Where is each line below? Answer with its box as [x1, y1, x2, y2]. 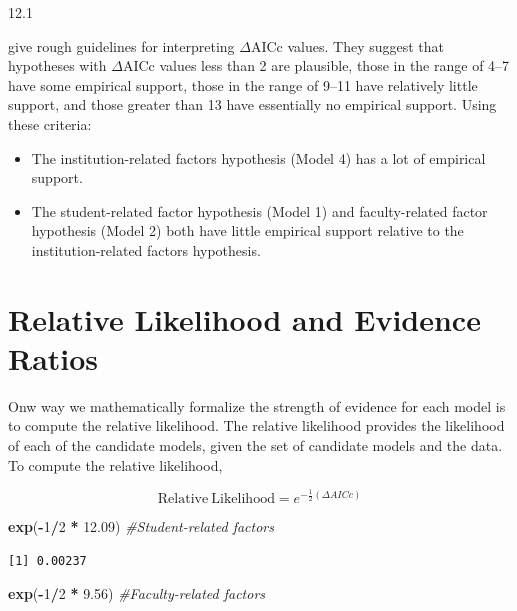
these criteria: [8, 113, 92, 134]
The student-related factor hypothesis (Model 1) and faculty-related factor [31, 200, 488, 221]
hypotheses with [8, 55, 107, 76]
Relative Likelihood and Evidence [8, 298, 481, 339]
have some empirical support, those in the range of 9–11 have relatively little [8, 74, 478, 95]
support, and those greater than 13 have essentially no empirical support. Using [8, 94, 497, 115]
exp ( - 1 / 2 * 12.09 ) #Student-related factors [8, 516, 274, 537]
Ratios [8, 337, 99, 378]
